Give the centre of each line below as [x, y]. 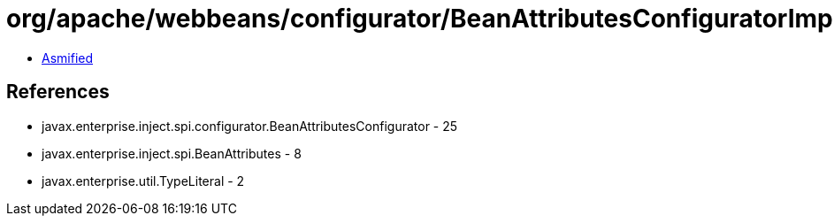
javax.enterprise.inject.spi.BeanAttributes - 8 [172, 153]
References [58, 92]
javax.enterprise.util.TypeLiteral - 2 [143, 181]
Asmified [68, 58]
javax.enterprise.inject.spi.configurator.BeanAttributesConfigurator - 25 [250, 126]
